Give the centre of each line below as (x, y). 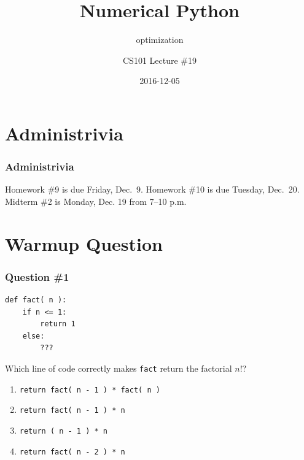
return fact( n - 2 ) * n (72, 452)
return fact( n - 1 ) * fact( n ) (90, 390)
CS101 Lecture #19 (160, 60)
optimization (160, 40)
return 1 (58, 324)
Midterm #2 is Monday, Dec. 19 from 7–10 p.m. (96, 201)
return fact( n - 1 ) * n (72, 411)
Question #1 (37, 276)
